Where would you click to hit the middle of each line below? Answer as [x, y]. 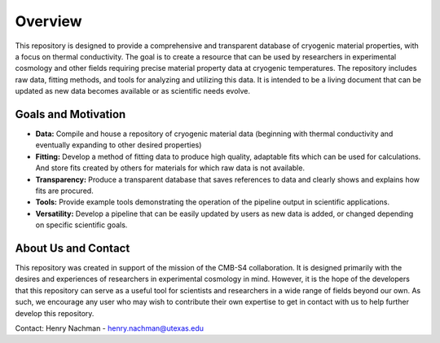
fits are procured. [64, 191]
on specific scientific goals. [81, 225]
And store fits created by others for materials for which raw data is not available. [170, 168]
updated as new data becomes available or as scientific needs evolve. [133, 91]
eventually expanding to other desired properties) [119, 145]
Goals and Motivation [70, 114]
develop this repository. [55, 313]
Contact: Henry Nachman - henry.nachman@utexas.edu [109, 328]
